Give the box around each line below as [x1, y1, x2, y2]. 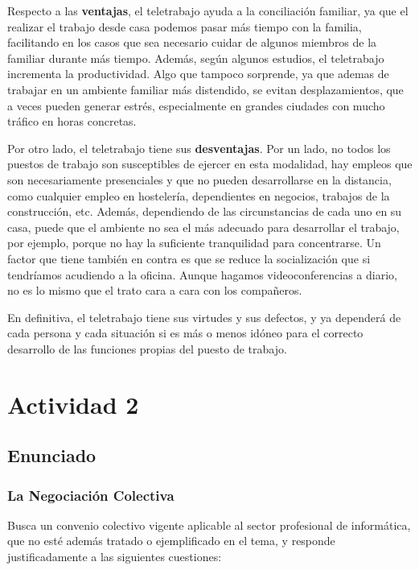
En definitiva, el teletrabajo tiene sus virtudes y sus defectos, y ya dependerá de [7, 308, 401, 325]
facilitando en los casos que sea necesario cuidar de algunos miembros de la [7, 34, 377, 51]
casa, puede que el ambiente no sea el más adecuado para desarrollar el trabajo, [7, 218, 400, 235]
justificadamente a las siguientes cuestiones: [7, 548, 222, 565]
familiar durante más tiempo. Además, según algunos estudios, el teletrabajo [7, 49, 384, 66]
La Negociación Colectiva [7, 485, 175, 505]
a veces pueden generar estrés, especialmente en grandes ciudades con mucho [7, 97, 385, 114]
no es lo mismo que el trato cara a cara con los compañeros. [7, 282, 302, 299]
